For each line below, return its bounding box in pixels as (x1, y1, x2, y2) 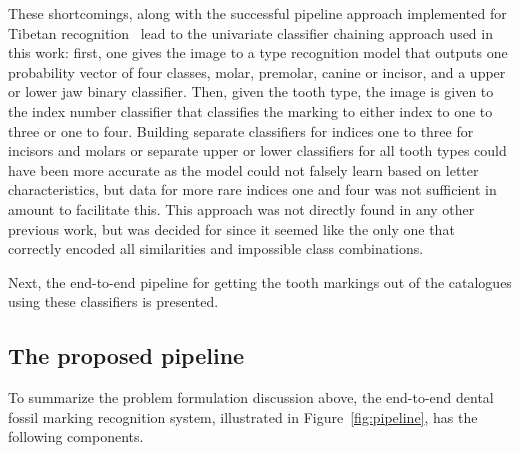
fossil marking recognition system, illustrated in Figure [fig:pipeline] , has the (8, 406, 478, 427)
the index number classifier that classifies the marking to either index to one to (8, 100, 493, 121)
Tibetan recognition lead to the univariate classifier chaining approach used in (8, 22, 493, 43)
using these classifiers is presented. (8, 291, 219, 312)
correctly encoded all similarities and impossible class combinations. (8, 238, 424, 259)
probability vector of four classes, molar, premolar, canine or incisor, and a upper (8, 61, 506, 82)
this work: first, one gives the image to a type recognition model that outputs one (8, 42, 508, 63)
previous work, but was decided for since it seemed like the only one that (8, 218, 455, 239)
